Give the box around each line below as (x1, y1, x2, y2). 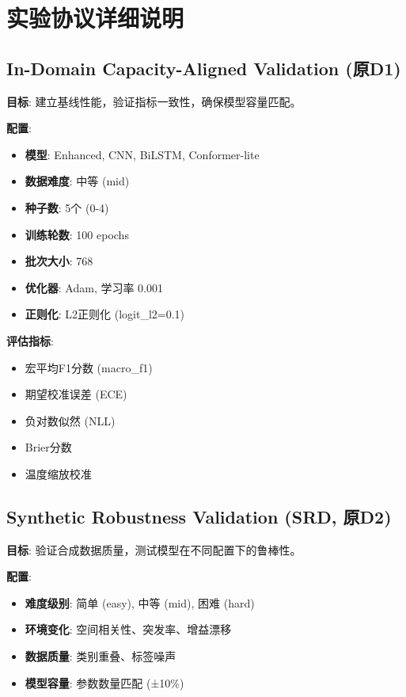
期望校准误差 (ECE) (25, 386, 127, 402)
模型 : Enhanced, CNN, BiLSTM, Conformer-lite (25, 146, 260, 162)
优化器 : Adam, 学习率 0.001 (25, 279, 164, 295)
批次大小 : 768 (25, 253, 93, 269)
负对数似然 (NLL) (25, 412, 116, 428)
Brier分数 (25, 439, 72, 455)
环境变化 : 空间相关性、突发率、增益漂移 (25, 621, 232, 638)
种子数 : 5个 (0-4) (25, 199, 109, 215)
